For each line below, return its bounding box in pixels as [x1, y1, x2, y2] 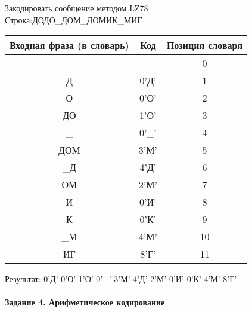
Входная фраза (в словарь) [10, 38, 129, 53]
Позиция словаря [166, 38, 243, 53]
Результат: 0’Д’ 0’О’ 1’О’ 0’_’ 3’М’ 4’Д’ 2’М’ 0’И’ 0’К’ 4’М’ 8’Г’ [5, 273, 237, 285]
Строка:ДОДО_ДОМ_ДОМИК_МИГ [5, 13, 142, 26]
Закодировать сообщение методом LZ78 [5, 2, 148, 14]
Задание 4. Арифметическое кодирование [5, 296, 165, 308]
